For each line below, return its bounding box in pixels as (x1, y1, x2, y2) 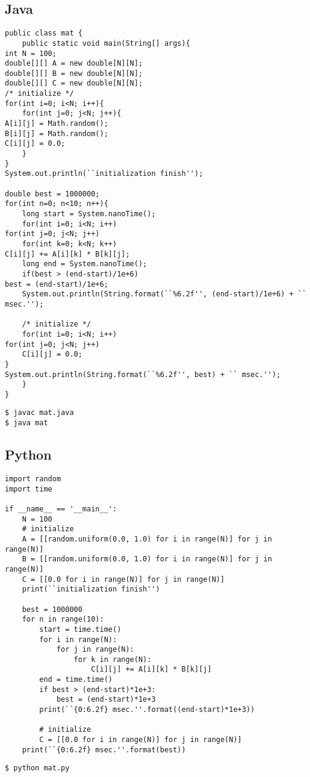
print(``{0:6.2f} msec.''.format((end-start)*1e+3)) (39, 705, 255, 714)
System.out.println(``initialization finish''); (5, 169, 203, 178)
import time (5, 484, 52, 493)
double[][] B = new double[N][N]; (5, 69, 143, 78)
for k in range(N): (73, 655, 152, 664)
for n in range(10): (22, 615, 104, 624)
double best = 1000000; (5, 189, 100, 198)
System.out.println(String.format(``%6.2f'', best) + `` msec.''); (5, 370, 281, 379)
